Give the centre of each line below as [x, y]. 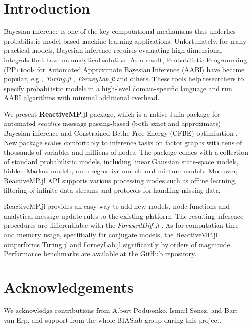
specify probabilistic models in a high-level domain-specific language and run [118, 88]
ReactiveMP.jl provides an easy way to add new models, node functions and [117, 206]
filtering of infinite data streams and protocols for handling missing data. [112, 190]
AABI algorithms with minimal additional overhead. [82, 98]
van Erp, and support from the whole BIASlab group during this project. [113, 320]
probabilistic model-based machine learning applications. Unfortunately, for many [125, 40]
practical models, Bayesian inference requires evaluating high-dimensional [113, 50]
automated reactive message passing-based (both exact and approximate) [113, 123]
